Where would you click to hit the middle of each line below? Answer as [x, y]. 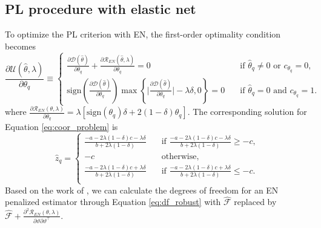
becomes [21, 46]
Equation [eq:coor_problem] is [61, 127]
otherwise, [180, 156]
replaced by [255, 202]
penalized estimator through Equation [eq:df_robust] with [113, 202]
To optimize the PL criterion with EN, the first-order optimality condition [143, 34]
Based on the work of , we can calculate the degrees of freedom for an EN [142, 190]
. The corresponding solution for [247, 112]
